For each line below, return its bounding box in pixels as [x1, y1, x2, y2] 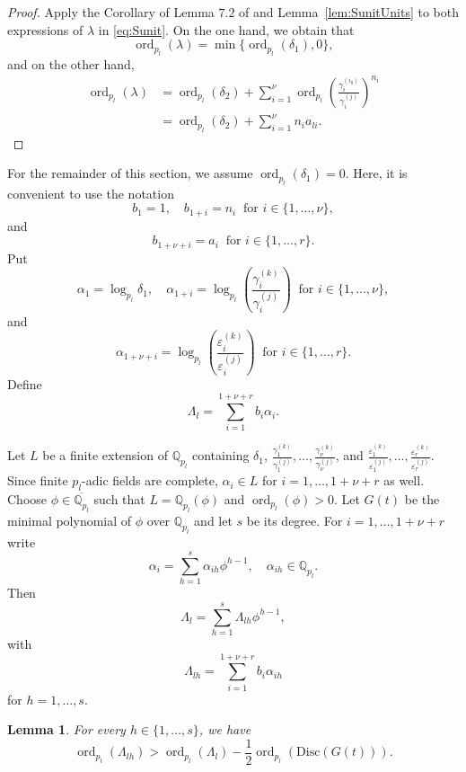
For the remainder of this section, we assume [7, 164, 253, 182]
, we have [198, 720, 251, 739]
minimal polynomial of [7, 510, 132, 529]
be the [404, 490, 440, 509]
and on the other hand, [7, 54, 135, 73]
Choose [7, 490, 48, 509]
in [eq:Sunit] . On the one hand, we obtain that [98, 20, 355, 39]
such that [93, 490, 145, 509]
